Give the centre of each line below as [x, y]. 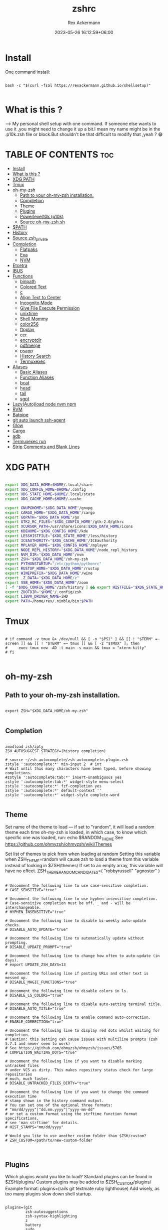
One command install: [28, 72]
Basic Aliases [33, 372]
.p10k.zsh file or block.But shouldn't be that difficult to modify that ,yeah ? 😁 [84, 134]
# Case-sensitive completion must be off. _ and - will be [68, 903]
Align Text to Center [40, 298]
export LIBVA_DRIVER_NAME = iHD [37, 597]
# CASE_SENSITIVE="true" [31, 890]
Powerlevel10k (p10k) [42, 216]
